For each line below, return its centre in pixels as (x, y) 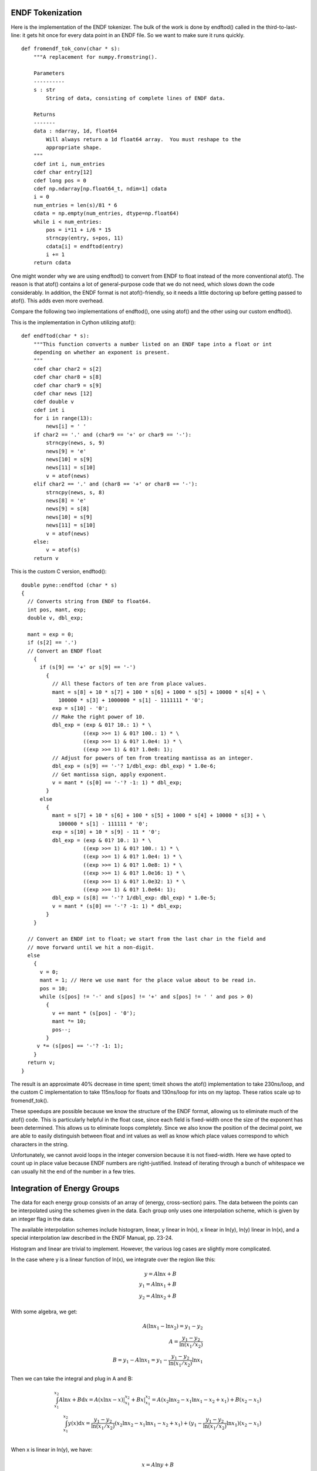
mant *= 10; (69, 1021)
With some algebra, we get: (44, 1312)
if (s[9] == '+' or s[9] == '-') (88, 667)
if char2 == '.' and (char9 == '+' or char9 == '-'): (112, 435)
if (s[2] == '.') (52, 643)
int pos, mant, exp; (57, 610)
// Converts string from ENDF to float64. (90, 601)
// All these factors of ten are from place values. (129, 684)
